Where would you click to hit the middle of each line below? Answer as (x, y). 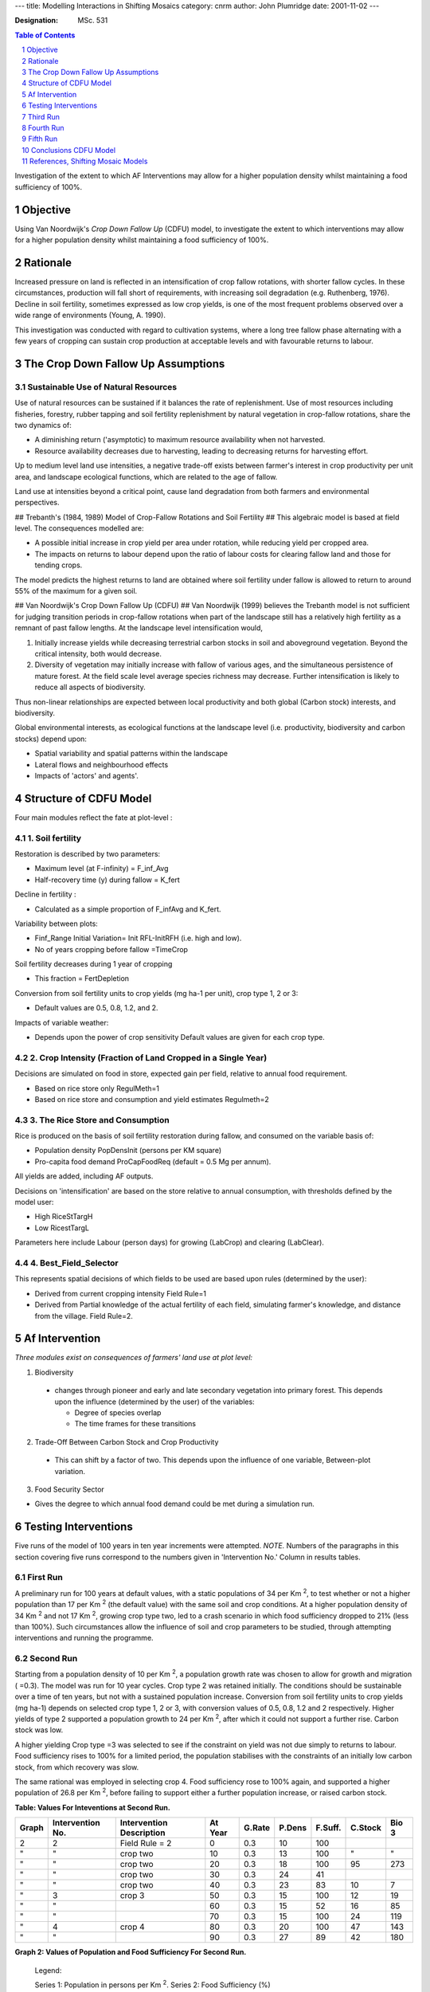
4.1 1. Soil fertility (48, 838)
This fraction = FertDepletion (82, 978)
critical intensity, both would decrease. (98, 653)
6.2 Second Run (46, 1659)
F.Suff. (328, 1828)
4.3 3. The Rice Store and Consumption (92, 1120)
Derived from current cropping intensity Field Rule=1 (121, 1293)
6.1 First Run (39, 1578)
